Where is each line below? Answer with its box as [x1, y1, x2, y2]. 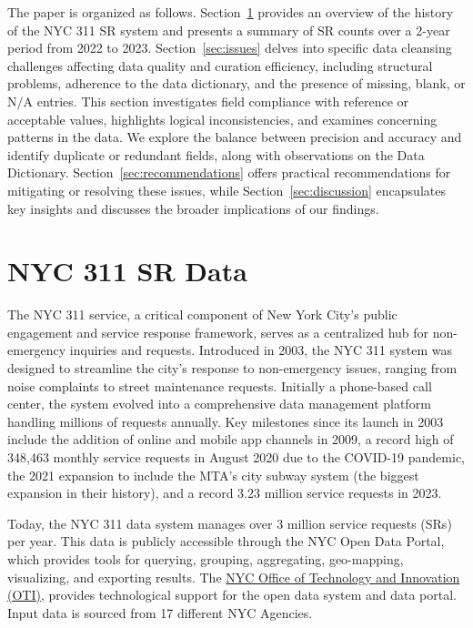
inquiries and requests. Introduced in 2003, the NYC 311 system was [69, 340, 453, 360]
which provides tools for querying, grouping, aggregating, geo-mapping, [7, 549, 404, 568]
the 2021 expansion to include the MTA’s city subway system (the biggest [7, 465, 419, 484]
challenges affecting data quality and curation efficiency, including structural [7, 56, 433, 75]
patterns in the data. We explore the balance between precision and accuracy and [7, 127, 462, 147]
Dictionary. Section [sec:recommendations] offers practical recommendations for [7, 163, 451, 182]
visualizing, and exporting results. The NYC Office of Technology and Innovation [7, 567, 460, 586]
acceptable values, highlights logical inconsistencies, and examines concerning [7, 109, 438, 128]
